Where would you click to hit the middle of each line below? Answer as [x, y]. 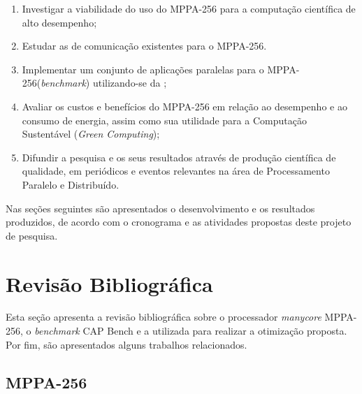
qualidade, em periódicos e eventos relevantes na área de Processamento [176, 171]
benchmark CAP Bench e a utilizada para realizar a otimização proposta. [191, 331]
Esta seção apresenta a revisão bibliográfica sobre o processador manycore [164, 317]
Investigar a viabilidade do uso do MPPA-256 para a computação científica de [189, 8]
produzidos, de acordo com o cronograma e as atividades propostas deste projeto [179, 222]
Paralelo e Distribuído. [71, 184]
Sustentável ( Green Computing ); [91, 134]
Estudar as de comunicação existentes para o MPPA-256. [144, 46]
